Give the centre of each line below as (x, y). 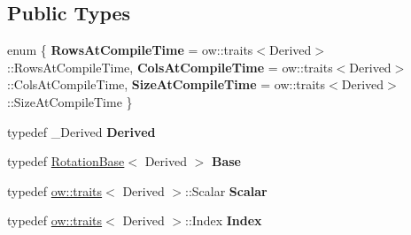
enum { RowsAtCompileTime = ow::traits (130, 50)
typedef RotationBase (66, 161)
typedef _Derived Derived (81, 131)
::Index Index (224, 220)
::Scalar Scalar (226, 190)
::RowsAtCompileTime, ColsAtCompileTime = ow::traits (170, 67)
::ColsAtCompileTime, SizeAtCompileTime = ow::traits (167, 84)
